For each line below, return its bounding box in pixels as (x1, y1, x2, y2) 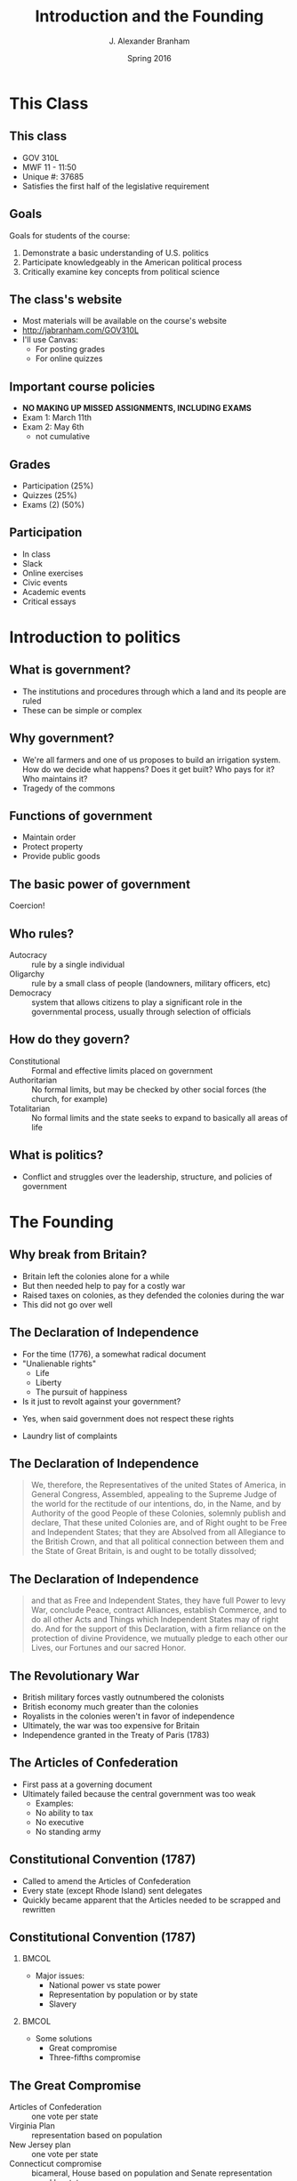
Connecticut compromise (9, 2159, 102, 2169)
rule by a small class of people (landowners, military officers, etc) (31, 978, 271, 989)
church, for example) (31, 1093, 108, 1104)
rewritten (21, 1903, 56, 1914)
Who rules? (9, 926, 75, 941)
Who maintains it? (21, 773, 88, 784)
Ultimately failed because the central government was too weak (21, 1788, 256, 1799)
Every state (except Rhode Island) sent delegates (21, 1885, 203, 1895)
